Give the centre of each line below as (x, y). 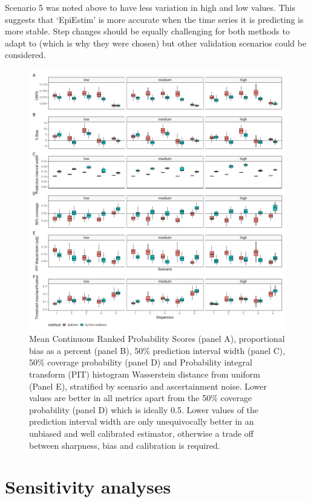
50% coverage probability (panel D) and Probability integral (141, 362)
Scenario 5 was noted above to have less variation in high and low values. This (150, 7)
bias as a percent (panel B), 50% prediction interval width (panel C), (157, 350)
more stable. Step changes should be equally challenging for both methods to (147, 31)
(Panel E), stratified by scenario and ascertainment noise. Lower (148, 386)
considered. (25, 55)
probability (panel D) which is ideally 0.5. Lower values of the (144, 409)
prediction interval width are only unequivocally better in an (142, 421)
